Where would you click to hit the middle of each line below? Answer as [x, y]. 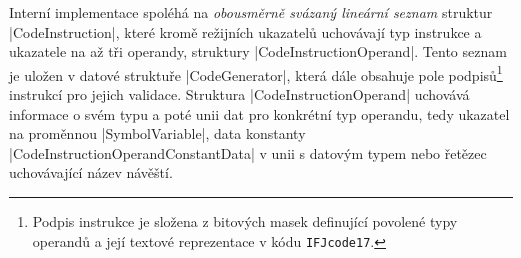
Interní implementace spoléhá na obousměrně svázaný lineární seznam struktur [251, 12]
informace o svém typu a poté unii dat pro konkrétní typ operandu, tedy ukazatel [259, 113]
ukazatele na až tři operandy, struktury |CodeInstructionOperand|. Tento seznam [258, 51]
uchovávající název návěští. [91, 172]
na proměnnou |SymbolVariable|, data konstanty [157, 133]
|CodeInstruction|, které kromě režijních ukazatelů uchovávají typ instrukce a [245, 31]
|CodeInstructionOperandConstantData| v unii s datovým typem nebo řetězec [248, 152]
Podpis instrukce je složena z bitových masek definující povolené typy [245, 221]
